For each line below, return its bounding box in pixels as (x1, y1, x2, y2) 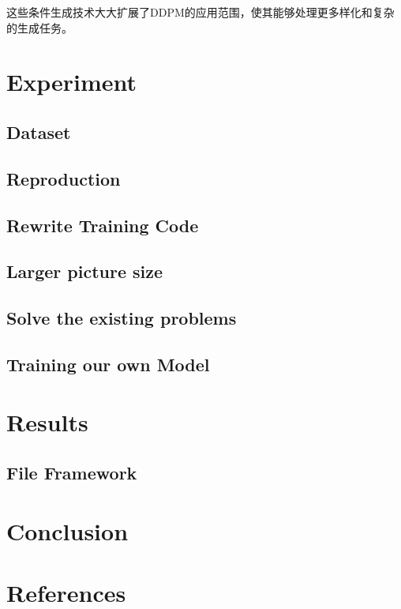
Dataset (6, 119, 71, 144)
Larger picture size (6, 259, 163, 284)
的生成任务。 (6, 19, 73, 36)
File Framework (6, 461, 137, 485)
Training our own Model (6, 351, 210, 376)
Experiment (6, 66, 137, 98)
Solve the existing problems (6, 306, 237, 330)
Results (6, 406, 88, 438)
